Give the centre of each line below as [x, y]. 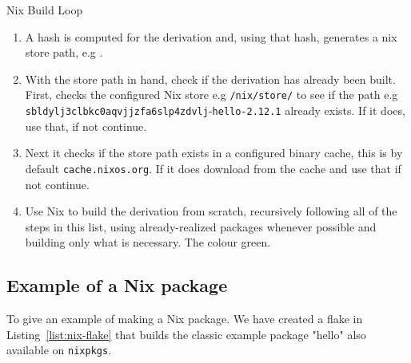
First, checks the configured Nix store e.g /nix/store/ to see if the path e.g [211, 95]
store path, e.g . [64, 52]
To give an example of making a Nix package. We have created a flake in [185, 319]
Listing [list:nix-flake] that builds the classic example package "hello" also [186, 334]
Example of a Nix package [117, 285]
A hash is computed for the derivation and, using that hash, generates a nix [211, 36]
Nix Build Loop [45, 10]
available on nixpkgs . [59, 350]
